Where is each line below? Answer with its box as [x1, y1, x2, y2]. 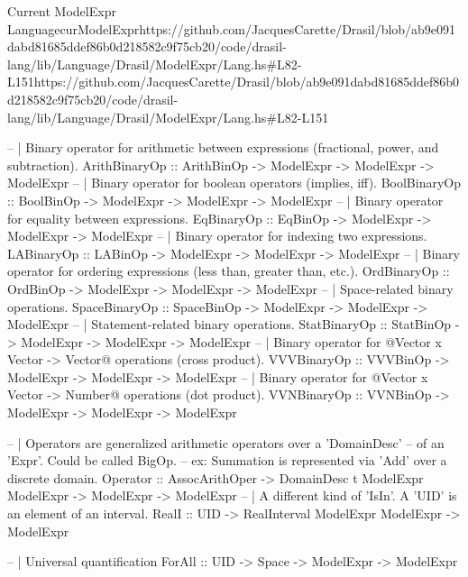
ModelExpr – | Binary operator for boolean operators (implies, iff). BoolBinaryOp [7, 173, 461, 192]
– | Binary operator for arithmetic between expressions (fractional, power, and [7, 138, 439, 157]
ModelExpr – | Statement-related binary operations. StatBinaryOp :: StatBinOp [7, 315, 452, 334]
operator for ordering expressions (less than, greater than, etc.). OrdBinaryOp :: [7, 261, 450, 280]
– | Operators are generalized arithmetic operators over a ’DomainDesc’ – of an [7, 433, 445, 452]
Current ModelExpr [7, 2, 116, 20]
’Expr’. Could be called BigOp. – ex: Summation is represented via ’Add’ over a [7, 451, 447, 470]
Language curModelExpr [7, 19, 140, 38]
